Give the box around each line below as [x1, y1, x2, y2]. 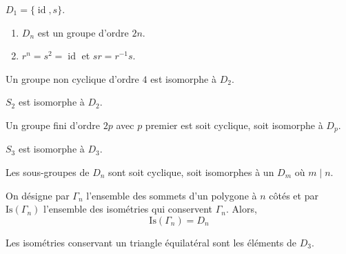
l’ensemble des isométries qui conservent [43, 202, 213, 216]
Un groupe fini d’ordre [6, 117, 101, 132]
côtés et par [269, 188, 318, 202]
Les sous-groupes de [6, 165, 90, 179]
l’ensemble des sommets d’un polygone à [86, 188, 257, 202]
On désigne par [6, 188, 70, 202]
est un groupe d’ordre [37, 25, 129, 39]
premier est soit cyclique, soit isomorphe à [145, 117, 323, 132]
